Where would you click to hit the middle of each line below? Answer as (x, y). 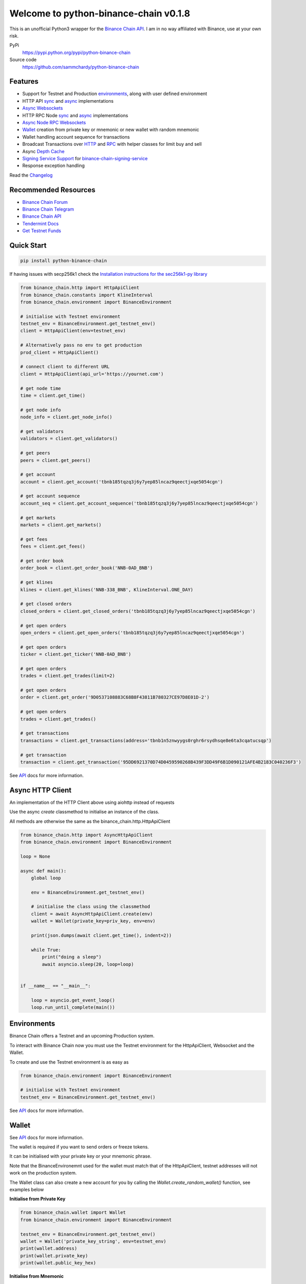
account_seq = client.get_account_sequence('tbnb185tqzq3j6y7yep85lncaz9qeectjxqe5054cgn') (139, 503)
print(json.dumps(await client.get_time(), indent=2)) (101, 936)
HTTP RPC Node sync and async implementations (75, 115)
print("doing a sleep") (72, 957)
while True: (46, 950)
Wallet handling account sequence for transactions (76, 137)
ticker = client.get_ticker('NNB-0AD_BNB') (76, 654)
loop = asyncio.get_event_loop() (73, 1000)
